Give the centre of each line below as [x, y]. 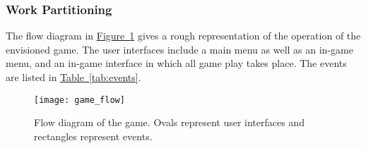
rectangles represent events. [93, 136]
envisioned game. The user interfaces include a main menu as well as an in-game [179, 49]
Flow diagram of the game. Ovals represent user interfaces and [169, 122]
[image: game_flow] [79, 100]
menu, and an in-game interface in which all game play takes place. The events [176, 63]
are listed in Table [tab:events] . [73, 77]
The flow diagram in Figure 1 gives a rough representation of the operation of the [183, 36]
